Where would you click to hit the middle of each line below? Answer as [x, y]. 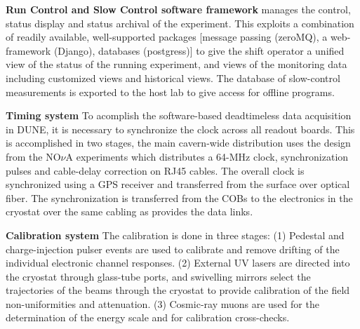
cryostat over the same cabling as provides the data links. [129, 211]
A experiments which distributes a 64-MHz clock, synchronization [207, 156]
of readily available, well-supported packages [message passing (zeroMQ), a [167, 37]
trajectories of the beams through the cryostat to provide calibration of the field [178, 290]
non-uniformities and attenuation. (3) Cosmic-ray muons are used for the [162, 303]
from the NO [33, 156]
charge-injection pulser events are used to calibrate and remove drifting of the [173, 249]
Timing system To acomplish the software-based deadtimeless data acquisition [179, 115]
